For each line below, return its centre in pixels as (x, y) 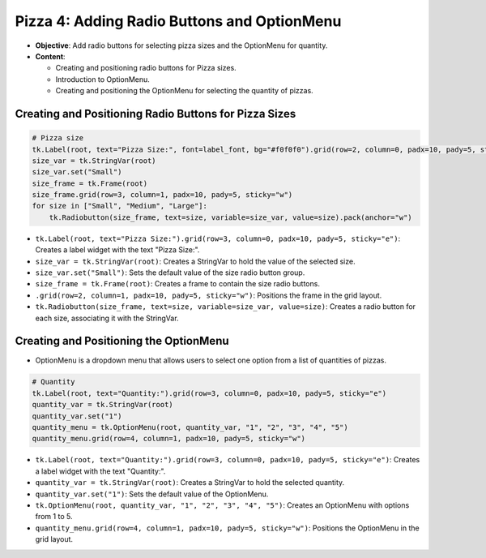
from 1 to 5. (54, 517)
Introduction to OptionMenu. (102, 79)
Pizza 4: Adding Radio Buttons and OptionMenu (178, 21)
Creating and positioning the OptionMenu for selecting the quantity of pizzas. (184, 91)
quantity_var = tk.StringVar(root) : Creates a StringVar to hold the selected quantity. (190, 483)
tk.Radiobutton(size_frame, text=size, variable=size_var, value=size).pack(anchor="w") (230, 217)
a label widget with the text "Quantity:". (100, 471)
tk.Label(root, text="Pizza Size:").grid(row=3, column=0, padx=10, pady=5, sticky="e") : (218, 238)
